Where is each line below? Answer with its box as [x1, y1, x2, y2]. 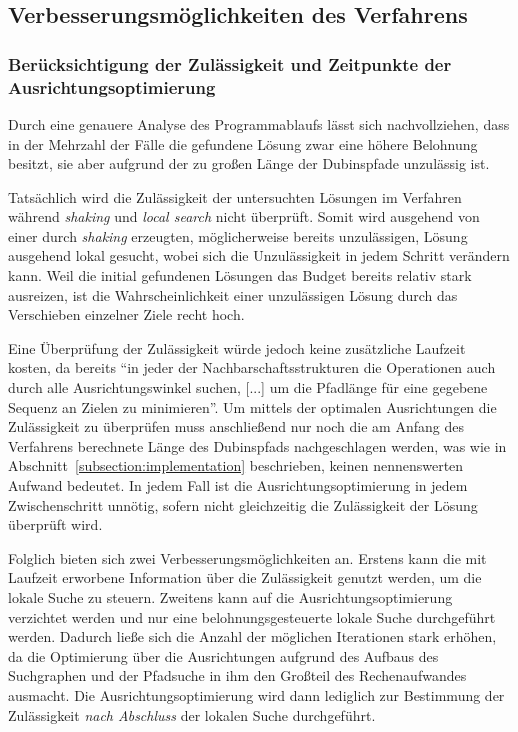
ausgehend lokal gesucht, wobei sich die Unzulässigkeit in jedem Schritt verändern [8, 245, 510, 266]
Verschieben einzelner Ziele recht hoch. [8, 304, 245, 325]
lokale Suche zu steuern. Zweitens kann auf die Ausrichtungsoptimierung [8, 586, 453, 607]
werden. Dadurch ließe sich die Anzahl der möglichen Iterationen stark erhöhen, [8, 626, 497, 647]
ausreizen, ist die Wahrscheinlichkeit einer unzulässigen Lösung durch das [8, 284, 458, 305]
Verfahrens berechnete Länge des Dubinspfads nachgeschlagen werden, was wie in [8, 435, 507, 456]
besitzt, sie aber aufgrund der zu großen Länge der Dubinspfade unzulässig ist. [8, 153, 490, 174]
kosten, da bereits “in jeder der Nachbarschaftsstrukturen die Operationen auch [8, 357, 496, 378]
